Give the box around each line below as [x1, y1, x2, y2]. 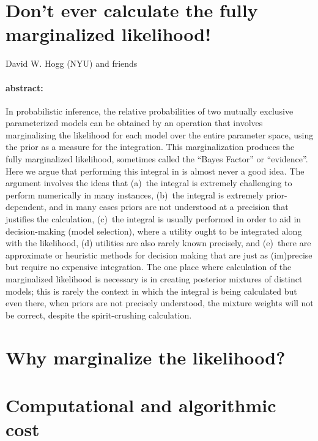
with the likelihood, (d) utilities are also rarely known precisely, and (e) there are [6, 236, 311, 249]
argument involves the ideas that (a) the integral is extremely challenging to [6, 176, 292, 189]
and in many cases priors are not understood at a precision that [49, 200, 289, 213]
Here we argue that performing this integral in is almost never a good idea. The [6, 164, 305, 177]
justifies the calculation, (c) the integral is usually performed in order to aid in [6, 213, 301, 225]
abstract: [6, 81, 43, 94]
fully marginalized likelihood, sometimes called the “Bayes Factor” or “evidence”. [6, 153, 308, 165]
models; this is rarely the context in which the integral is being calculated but [6, 284, 297, 297]
